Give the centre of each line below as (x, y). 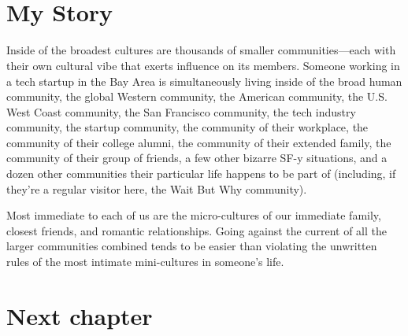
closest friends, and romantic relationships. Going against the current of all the (197, 230)
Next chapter (80, 315)
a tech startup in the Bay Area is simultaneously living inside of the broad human (204, 81)
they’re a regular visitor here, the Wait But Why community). (157, 188)
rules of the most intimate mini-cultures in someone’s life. (145, 262)
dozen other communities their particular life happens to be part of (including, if (201, 174)
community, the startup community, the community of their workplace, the (187, 127)
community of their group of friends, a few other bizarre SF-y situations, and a (197, 158)
